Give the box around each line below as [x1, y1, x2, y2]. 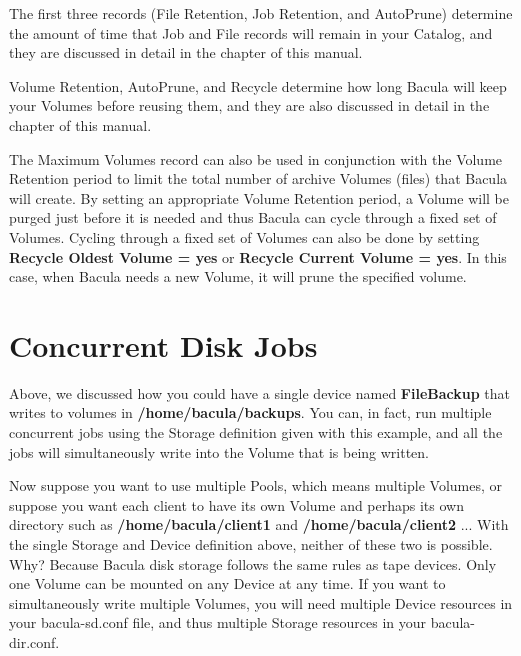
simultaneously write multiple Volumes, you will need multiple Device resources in [9, 592, 513, 613]
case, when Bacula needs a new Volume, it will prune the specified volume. [9, 266, 467, 287]
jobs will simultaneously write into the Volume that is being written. [9, 441, 430, 462]
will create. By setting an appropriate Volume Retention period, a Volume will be [9, 187, 509, 208]
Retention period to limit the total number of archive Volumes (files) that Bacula [9, 168, 508, 189]
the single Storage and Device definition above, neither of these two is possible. [9, 534, 493, 554]
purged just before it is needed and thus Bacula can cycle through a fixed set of [9, 207, 497, 228]
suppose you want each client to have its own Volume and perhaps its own [9, 494, 464, 515]
